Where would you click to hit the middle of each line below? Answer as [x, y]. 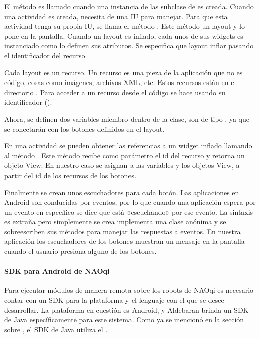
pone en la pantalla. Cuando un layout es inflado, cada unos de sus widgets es [124, 35]
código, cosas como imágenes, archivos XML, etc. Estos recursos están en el [120, 82]
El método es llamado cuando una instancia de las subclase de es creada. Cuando [129, 6]
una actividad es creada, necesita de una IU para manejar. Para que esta [116, 16]
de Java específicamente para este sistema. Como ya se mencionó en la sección [124, 320]
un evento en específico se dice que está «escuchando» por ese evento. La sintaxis [129, 212]
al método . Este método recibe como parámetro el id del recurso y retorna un [124, 155]
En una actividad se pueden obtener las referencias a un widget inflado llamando [128, 146]
